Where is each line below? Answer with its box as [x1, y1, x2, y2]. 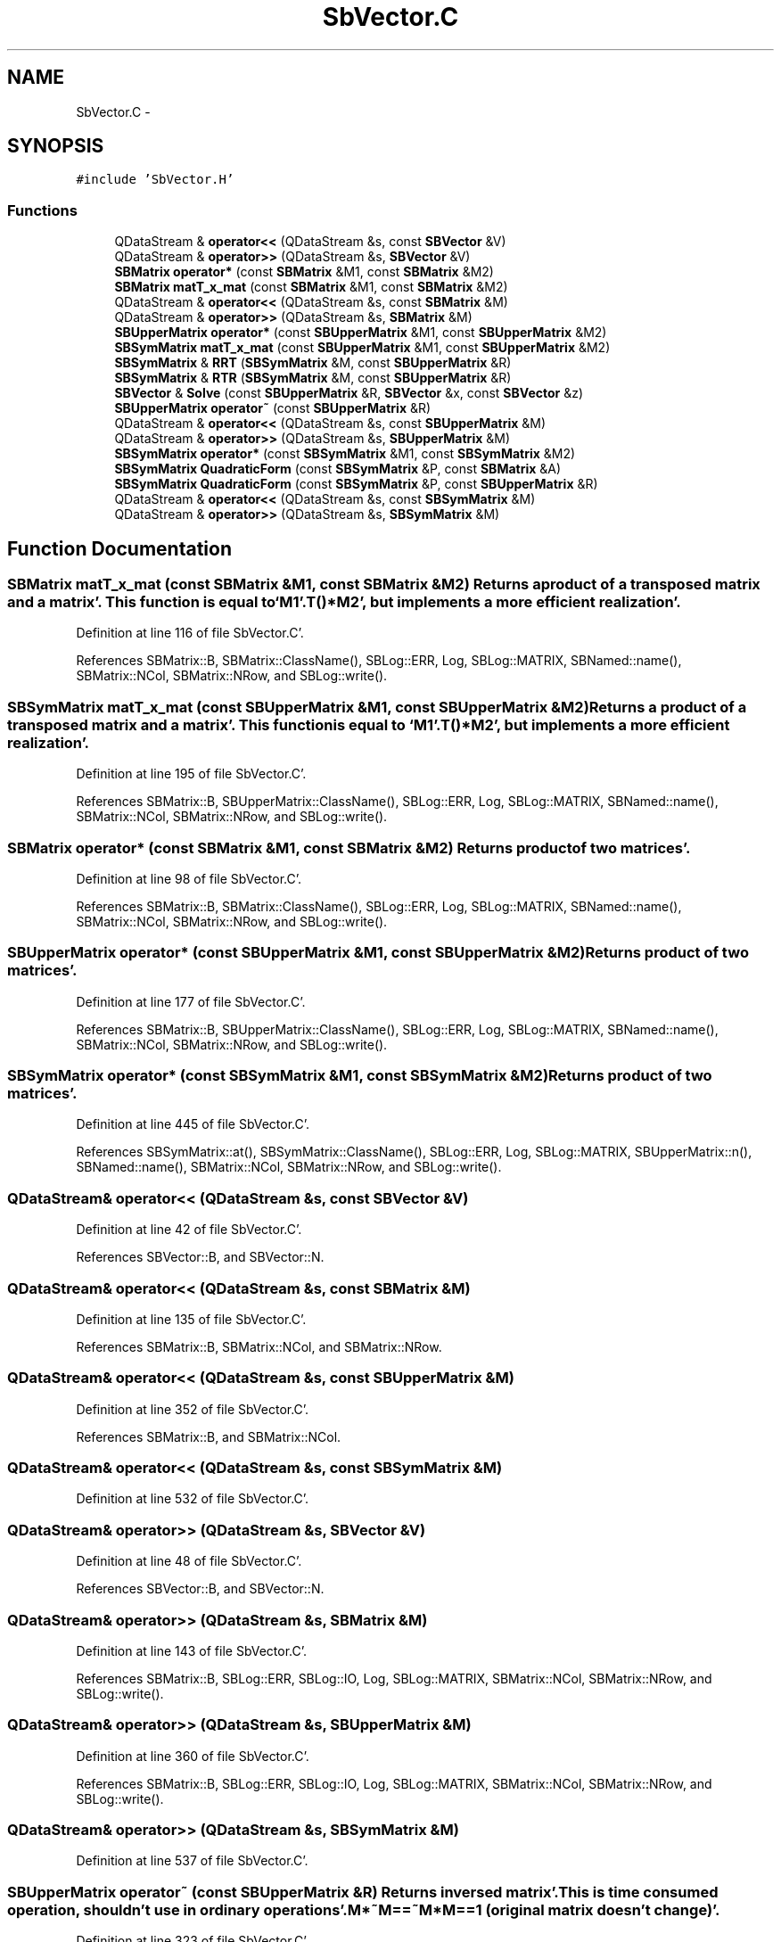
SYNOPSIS [7, 135, 104, 158]
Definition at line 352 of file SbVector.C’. [76, 1401, 309, 1417]
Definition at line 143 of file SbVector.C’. [76, 1642, 308, 1658]
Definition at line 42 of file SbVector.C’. [76, 1222, 302, 1238]
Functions [7, 201, 78, 219]
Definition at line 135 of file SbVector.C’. [76, 1311, 307, 1327]
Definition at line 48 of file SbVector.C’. [76, 1553, 302, 1569]
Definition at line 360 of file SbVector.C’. [76, 1748, 309, 1764]
